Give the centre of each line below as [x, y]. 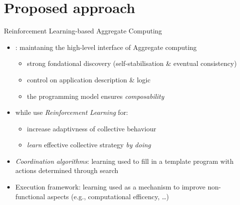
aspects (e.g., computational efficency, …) [108, 196]
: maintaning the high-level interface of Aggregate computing [106, 47]
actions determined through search [67, 170]
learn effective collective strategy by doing [89, 145]
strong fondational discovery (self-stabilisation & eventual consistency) [132, 63]
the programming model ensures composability [95, 96]
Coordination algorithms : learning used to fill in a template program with [124, 161]
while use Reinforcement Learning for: [72, 112]
